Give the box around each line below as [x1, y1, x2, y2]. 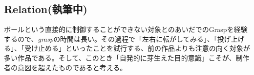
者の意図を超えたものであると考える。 [4, 62, 127, 72]
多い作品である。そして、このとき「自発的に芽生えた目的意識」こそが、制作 [4, 52, 250, 62]
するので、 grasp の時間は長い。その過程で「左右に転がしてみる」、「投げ [4, 33, 231, 44]
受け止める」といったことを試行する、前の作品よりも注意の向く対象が [24, 43, 250, 53]
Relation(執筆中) [4, 1, 87, 16]
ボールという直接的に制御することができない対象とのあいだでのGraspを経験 [4, 24, 248, 34]
